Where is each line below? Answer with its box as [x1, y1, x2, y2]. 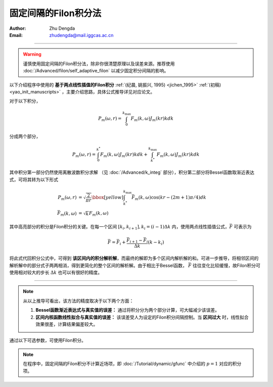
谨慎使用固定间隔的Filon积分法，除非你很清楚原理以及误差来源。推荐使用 [23, 61, 175, 67]
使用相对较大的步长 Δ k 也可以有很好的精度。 [9, 269, 103, 275]
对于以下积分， [9, 98, 40, 104]
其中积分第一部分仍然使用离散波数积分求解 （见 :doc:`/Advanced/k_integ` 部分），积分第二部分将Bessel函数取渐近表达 [9, 169, 255, 175]
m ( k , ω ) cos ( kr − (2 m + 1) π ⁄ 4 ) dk [134, 195, 207, 202]
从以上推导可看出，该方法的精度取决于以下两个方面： [23, 298, 134, 304]
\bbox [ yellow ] [91, 195, 124, 200]
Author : [9, 25, 26, 31]
